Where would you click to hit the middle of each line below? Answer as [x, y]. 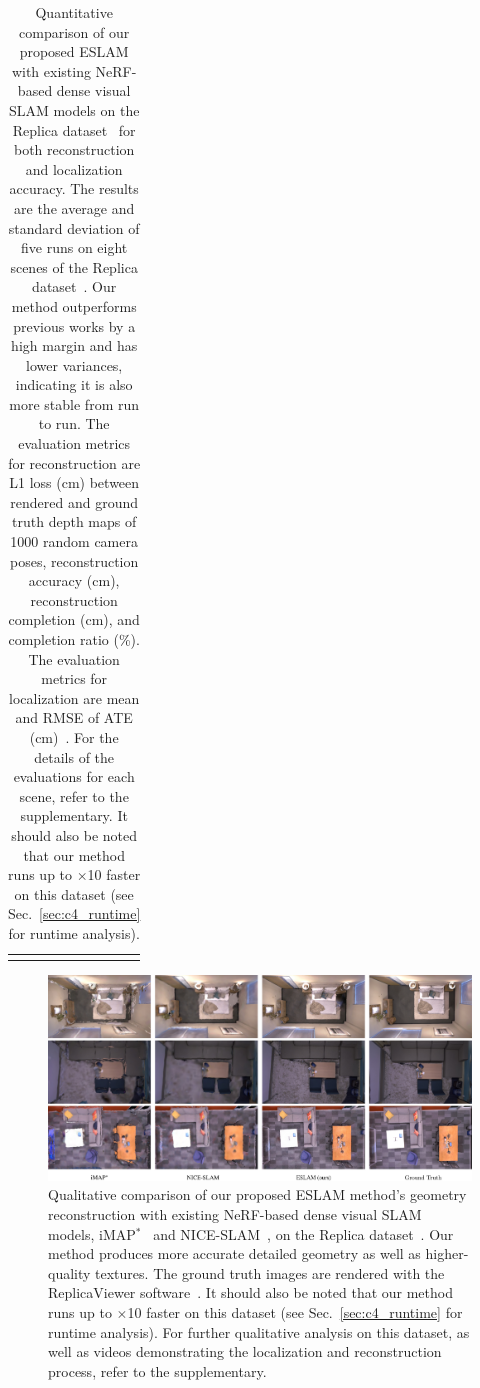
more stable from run [74, 403]
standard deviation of [74, 227]
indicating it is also [74, 384]
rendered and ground [74, 501]
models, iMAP [92, 1233]
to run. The [74, 423]
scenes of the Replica [74, 266]
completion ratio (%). [74, 639]
